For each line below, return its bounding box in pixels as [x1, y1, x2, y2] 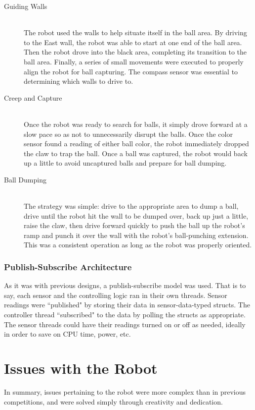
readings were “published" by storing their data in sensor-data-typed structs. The [4, 299, 250, 310]
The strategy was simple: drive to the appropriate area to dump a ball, [24, 201, 239, 211]
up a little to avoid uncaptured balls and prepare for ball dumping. [24, 158, 227, 168]
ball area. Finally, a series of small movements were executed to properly [24, 56, 244, 66]
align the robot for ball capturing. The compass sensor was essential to [24, 66, 238, 76]
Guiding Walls [4, 1, 47, 11]
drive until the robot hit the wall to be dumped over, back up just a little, [24, 210, 249, 221]
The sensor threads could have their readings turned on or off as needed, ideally [4, 319, 246, 329]
